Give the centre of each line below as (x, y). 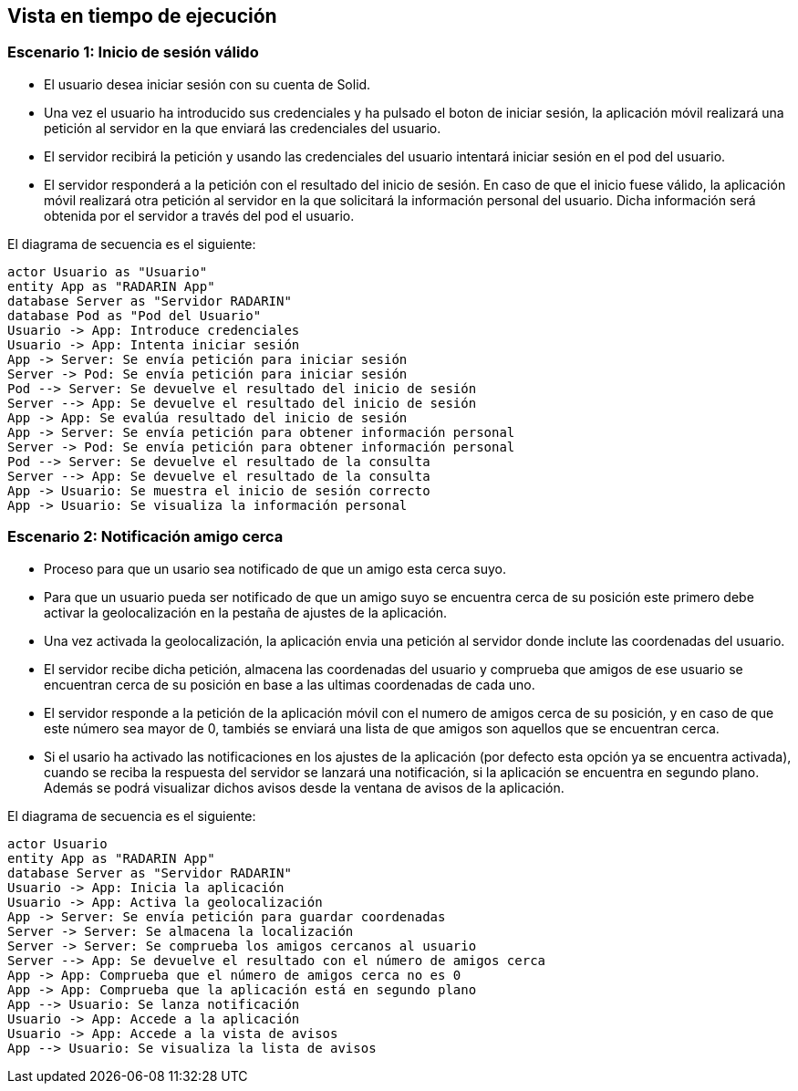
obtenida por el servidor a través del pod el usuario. (199, 215)
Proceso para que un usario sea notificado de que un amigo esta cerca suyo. (275, 568)
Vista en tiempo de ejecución (142, 16)
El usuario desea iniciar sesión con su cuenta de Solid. (207, 84)
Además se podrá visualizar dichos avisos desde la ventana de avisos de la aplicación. (304, 787)
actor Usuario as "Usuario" (108, 271)
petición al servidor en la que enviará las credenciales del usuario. (243, 128)
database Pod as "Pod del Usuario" (135, 315)
